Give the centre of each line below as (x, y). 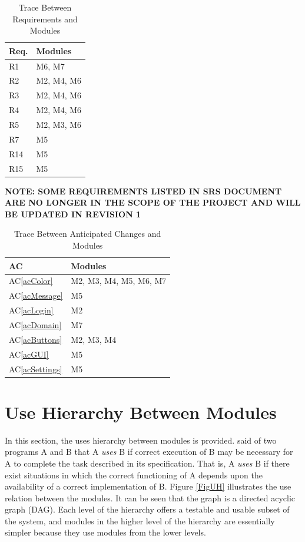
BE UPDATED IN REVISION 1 (73, 214)
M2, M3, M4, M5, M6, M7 (119, 281)
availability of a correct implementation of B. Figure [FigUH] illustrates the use (148, 486)
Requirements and (45, 19)
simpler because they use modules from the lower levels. (105, 532)
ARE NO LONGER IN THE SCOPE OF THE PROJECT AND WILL (153, 202)
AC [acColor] (31, 281)
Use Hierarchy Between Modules (141, 412)
